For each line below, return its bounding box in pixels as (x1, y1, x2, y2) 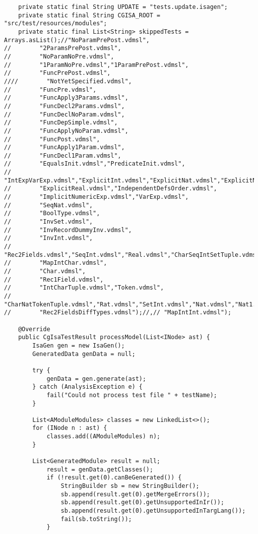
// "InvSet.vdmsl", (4, 218, 93, 226)
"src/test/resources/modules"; (4, 20, 107, 27)
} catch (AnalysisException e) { (32, 383, 143, 391)
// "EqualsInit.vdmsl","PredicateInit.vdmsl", (4, 160, 186, 168)
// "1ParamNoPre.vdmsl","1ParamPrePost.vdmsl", (4, 61, 189, 68)
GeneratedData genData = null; (32, 350, 135, 357)
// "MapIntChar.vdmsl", (4, 259, 107, 267)
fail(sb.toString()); (61, 515, 132, 523)
